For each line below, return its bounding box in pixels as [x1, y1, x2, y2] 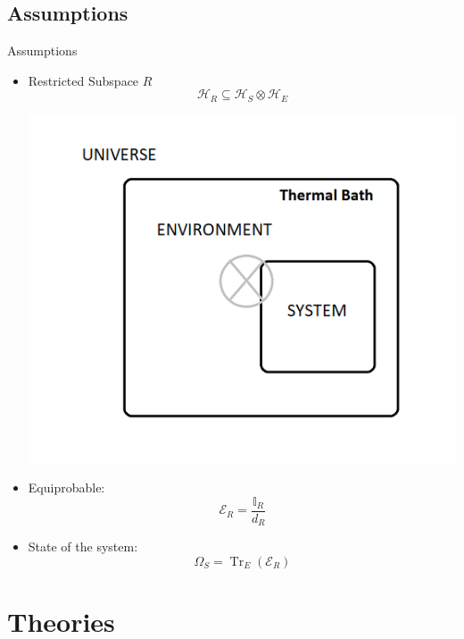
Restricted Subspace [28, 71, 139, 89]
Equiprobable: [28, 478, 105, 497]
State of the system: [28, 537, 138, 556]
